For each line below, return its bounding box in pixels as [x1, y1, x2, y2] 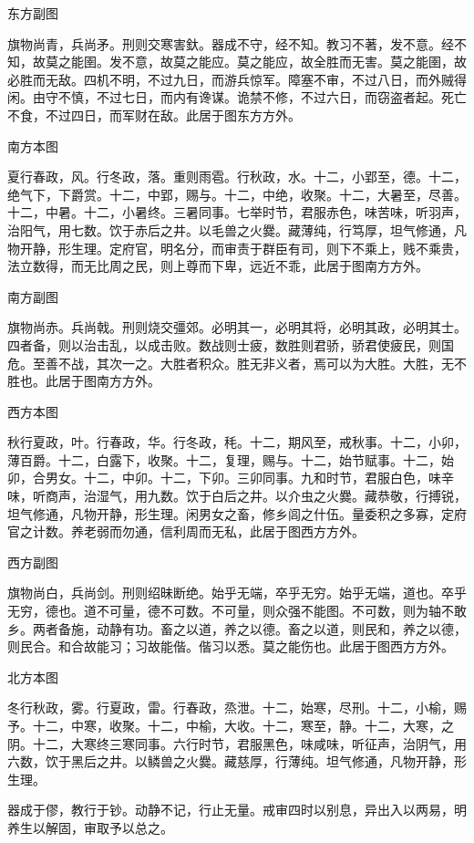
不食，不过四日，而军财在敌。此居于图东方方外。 [7, 105, 301, 124]
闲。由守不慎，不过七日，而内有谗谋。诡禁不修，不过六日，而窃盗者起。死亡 [7, 88, 467, 107]
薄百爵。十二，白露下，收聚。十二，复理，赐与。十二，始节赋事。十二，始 [7, 450, 454, 469]
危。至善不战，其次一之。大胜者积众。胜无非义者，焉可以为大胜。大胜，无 [7, 353, 454, 372]
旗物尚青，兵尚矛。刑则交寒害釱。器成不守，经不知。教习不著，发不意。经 [7, 34, 454, 53]
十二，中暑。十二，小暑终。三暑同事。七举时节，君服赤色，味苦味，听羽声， [7, 203, 467, 222]
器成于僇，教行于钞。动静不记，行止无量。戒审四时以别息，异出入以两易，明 [7, 800, 467, 819]
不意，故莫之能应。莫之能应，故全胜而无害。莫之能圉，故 [121, 52, 467, 71]
